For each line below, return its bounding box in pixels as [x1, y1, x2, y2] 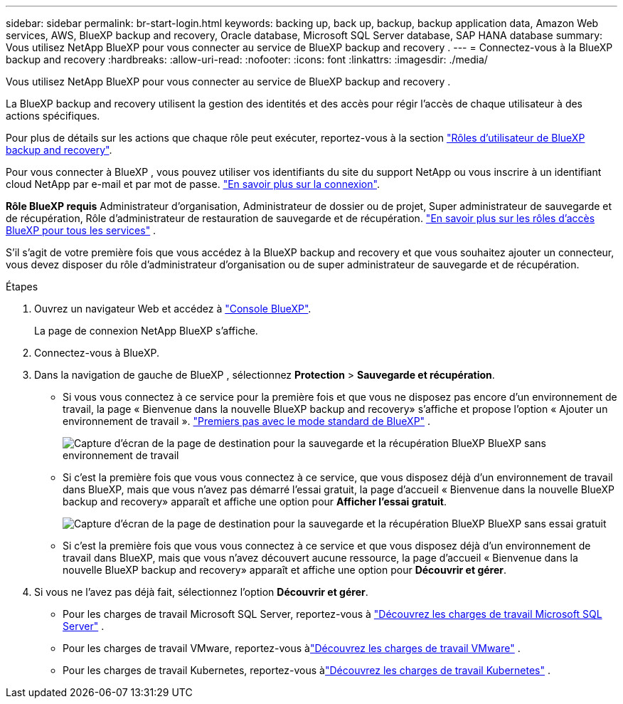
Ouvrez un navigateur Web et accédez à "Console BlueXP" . [34, 303, 311, 315]
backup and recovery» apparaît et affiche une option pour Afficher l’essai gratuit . [63, 495, 447, 508]
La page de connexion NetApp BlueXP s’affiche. [34, 325, 258, 337]
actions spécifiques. [6, 110, 100, 122]
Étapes [6, 280, 38, 293]
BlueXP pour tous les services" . [6, 224, 156, 236]
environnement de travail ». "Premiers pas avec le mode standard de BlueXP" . [63, 415, 431, 427]
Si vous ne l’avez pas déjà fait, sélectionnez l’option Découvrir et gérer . [34, 586, 368, 598]
